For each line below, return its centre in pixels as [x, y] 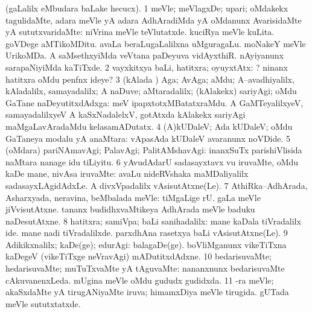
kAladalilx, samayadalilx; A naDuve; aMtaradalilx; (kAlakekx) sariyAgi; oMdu [151, 91]
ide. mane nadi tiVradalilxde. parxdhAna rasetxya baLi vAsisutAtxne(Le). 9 [147, 233]
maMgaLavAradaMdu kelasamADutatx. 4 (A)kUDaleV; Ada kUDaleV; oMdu [149, 126]
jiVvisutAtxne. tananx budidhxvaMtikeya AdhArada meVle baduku [130, 209]
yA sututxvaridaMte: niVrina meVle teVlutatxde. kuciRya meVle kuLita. [140, 32]
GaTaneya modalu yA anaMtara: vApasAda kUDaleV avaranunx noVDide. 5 [148, 138]
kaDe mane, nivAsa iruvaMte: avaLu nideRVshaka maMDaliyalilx [127, 174]
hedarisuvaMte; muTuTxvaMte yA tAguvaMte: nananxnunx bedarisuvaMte [145, 268]
